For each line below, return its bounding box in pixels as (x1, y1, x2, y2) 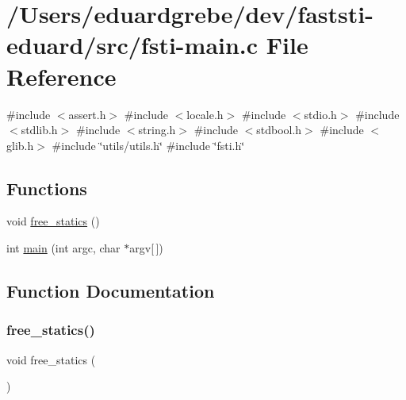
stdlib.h (21, 121, 58, 138)
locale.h (186, 106, 224, 122)
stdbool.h (256, 121, 302, 138)
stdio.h (304, 106, 337, 122)
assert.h (68, 106, 106, 122)
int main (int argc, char (6, 240, 121, 256)
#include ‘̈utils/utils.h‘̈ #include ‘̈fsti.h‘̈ (52, 137, 245, 153)
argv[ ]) (129, 240, 163, 256)
